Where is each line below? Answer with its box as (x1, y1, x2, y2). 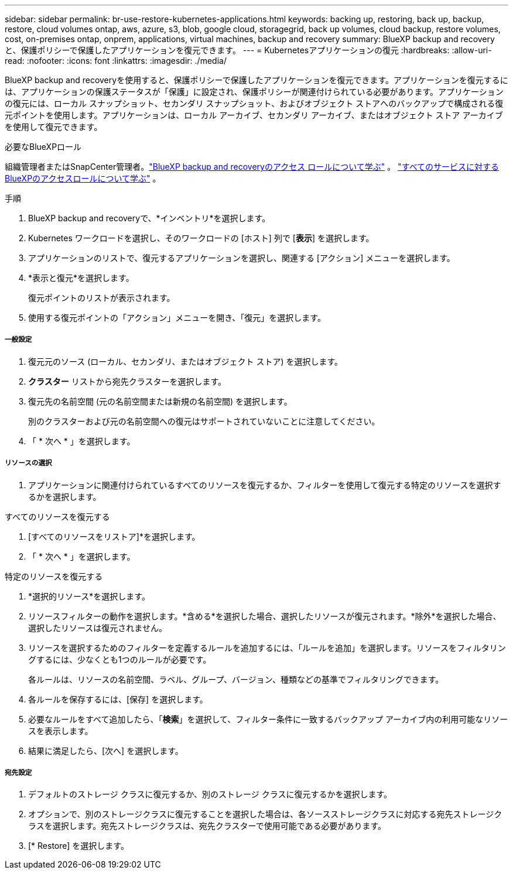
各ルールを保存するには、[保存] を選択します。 (28, 694, 208, 704)
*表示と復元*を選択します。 (28, 273, 134, 283)
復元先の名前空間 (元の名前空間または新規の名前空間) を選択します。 (28, 396, 292, 406)
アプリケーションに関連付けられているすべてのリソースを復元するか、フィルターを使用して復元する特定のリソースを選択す (28, 479, 501, 490)
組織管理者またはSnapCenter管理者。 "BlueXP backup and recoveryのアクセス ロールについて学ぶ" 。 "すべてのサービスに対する (5, 162, 500, 172)
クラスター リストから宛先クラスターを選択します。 (28, 376, 226, 386)
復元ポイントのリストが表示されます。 (28, 293, 175, 303)
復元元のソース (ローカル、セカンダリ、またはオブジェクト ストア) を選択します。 (28, 356, 343, 366)
